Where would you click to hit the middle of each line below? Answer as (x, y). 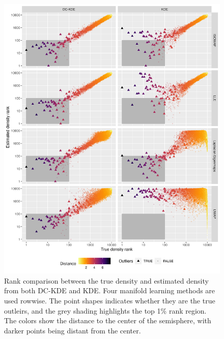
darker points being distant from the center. (73, 330)
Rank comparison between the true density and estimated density (106, 280)
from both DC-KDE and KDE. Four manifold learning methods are (110, 290)
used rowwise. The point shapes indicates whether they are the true (110, 300)
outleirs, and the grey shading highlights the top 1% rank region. (105, 310)
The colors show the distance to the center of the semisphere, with (108, 320)
